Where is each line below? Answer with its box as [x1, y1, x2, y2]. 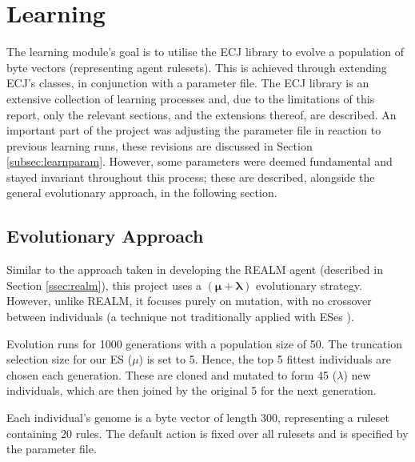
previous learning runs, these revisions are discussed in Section [6, 137, 313, 154]
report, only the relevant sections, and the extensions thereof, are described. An [6, 106, 397, 123]
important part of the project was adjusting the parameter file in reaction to [6, 122, 381, 139]
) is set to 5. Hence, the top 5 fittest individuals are [138, 351, 391, 368]
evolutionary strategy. [256, 276, 362, 293]
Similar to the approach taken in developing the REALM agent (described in [6, 261, 383, 278]
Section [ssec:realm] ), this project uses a [6, 276, 202, 293]
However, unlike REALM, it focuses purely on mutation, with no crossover [6, 292, 372, 309]
